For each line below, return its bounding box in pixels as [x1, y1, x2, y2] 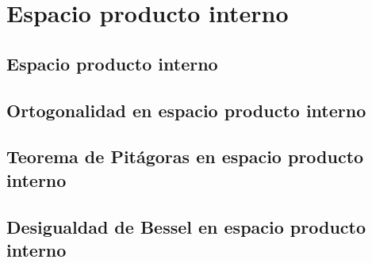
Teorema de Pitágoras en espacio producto [6, 144, 364, 169]
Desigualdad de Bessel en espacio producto [6, 214, 366, 238]
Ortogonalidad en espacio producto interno [6, 97, 366, 122]
